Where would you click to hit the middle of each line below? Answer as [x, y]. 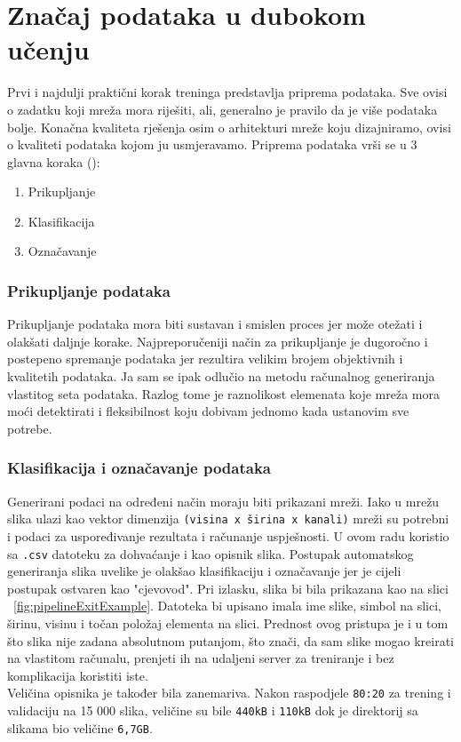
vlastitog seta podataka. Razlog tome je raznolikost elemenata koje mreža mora [223, 393]
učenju [48, 49]
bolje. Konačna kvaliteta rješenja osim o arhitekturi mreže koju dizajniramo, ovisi [229, 127]
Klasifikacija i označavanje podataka [139, 468]
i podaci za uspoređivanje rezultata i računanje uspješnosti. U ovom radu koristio [228, 535]
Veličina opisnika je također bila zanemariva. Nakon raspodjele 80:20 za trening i [229, 693]
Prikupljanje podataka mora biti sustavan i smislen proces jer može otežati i [215, 324]
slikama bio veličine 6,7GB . [80, 727]
